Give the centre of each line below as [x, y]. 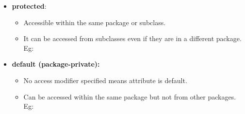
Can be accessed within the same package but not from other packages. [130, 96]
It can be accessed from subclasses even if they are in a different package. [132, 38]
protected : [29, 6]
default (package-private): [56, 64]
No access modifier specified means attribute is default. [105, 80]
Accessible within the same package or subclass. [95, 22]
